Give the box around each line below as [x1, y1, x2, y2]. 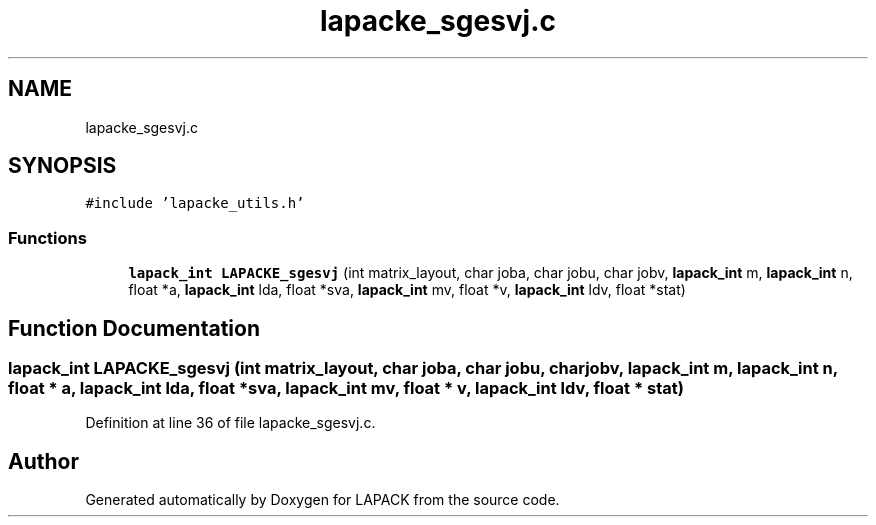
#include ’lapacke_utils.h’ [85, 195, 305, 212]
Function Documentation [8, 315, 260, 341]
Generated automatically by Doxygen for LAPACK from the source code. [85, 491, 560, 509]
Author [8, 448, 79, 474]
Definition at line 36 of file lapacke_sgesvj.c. [85, 414, 376, 432]
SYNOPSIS [8, 153, 117, 179]
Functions [8, 227, 87, 248]
